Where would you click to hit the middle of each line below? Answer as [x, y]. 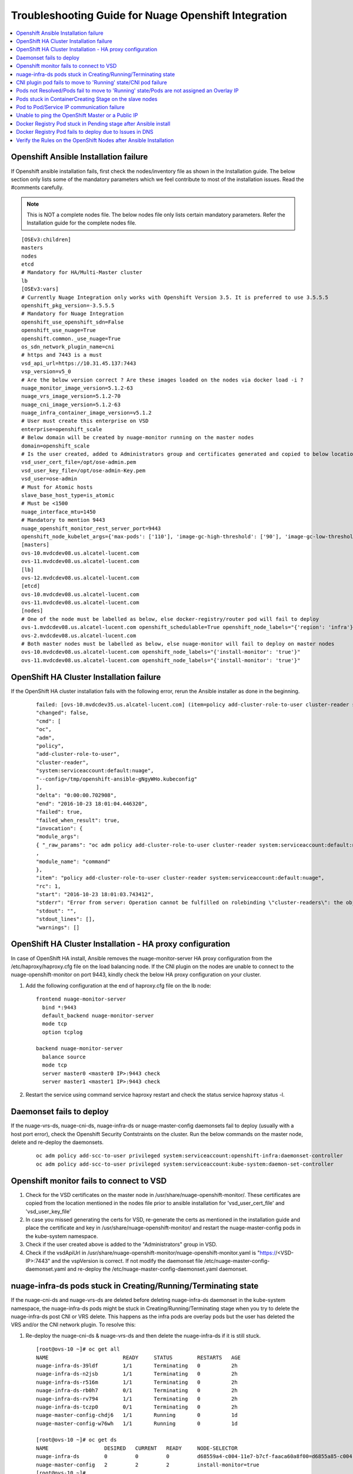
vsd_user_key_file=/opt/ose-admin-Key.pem [84, 471]
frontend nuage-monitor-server [81, 999]
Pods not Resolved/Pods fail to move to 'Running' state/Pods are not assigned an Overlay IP [127, 91]
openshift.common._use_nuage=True [71, 338]
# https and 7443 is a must [62, 355]
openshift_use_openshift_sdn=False [73, 322]
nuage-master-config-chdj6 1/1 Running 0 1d [137, 1415]
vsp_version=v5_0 [46, 372]
